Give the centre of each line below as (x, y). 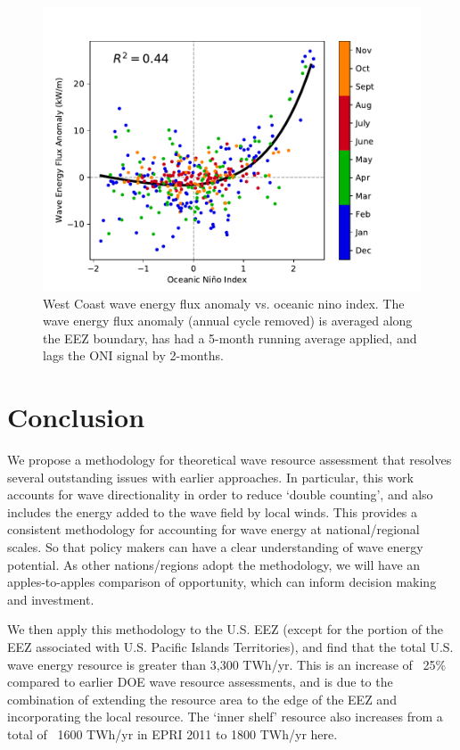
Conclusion (76, 417)
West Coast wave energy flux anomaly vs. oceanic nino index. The (224, 303)
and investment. (51, 599)
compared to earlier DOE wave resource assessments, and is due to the (200, 682)
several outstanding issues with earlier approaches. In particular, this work (210, 477)
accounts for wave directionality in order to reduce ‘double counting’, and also (220, 495)
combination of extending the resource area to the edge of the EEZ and (202, 699)
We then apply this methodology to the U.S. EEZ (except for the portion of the (226, 629)
